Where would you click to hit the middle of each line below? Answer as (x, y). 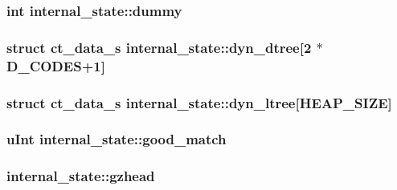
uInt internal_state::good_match (117, 139)
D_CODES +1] (56, 65)
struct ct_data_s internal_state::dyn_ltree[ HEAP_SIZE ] (199, 102)
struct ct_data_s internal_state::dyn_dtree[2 (159, 47)
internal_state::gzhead (81, 176)
